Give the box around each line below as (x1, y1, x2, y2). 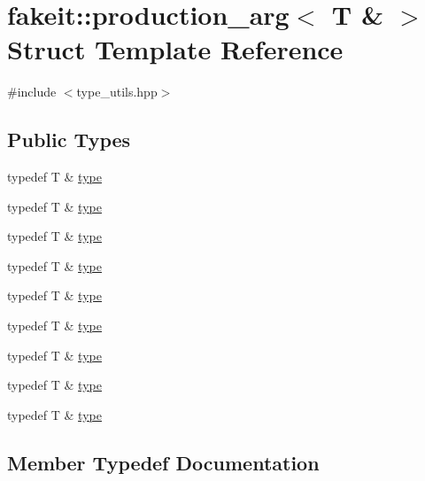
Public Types (7, 126, 131, 153)
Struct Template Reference (7, 31, 344, 67)
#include (7, 82, 57, 101)
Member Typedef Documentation (7, 448, 320, 476)
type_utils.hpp (76, 82, 158, 101)
